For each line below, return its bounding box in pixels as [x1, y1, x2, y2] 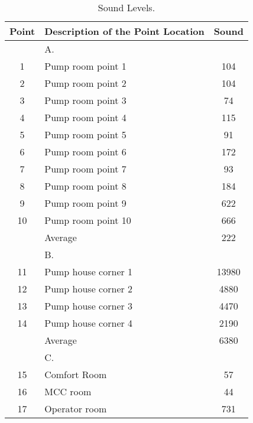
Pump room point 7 [44, 162, 126, 175]
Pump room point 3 [44, 93, 126, 107]
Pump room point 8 [44, 179, 126, 193]
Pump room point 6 [44, 145, 126, 158]
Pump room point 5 [44, 128, 126, 141]
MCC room [44, 385, 92, 398]
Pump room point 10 [44, 213, 131, 227]
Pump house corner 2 [44, 282, 133, 295]
